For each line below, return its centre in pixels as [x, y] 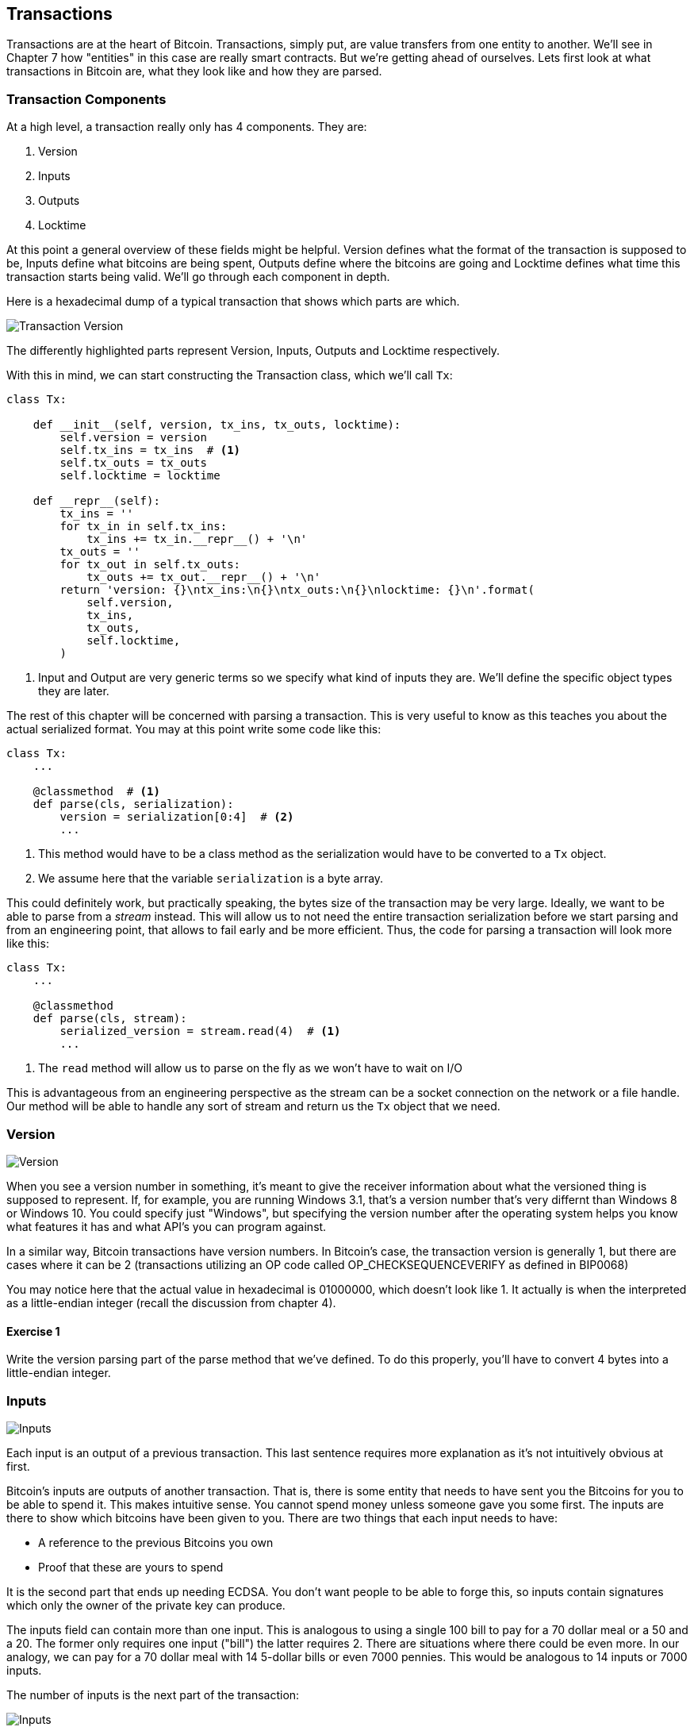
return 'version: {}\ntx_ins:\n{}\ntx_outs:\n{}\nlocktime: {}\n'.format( [297, 590]
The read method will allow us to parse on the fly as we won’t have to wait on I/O [250, 1068]
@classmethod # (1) [96, 792]
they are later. [74, 691]
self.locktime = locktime [140, 476]
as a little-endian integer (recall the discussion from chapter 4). [171, 1302]
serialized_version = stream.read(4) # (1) [200, 1031]
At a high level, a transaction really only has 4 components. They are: [187, 127]
